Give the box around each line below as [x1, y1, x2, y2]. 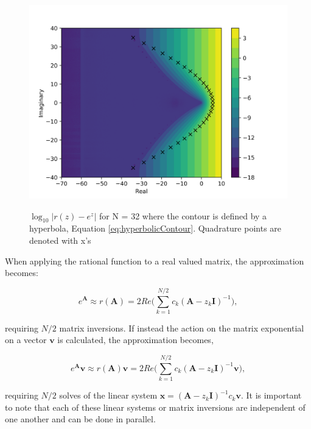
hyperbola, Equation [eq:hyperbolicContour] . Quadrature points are [29, 222, 282, 235]
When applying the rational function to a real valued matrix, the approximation [5, 254, 304, 267]
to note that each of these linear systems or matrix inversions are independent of [5, 400, 306, 413]
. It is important [240, 389, 302, 402]
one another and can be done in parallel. [5, 413, 156, 425]
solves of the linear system [59, 389, 158, 402]
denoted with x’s [29, 233, 91, 246]
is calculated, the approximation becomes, [57, 333, 214, 346]
